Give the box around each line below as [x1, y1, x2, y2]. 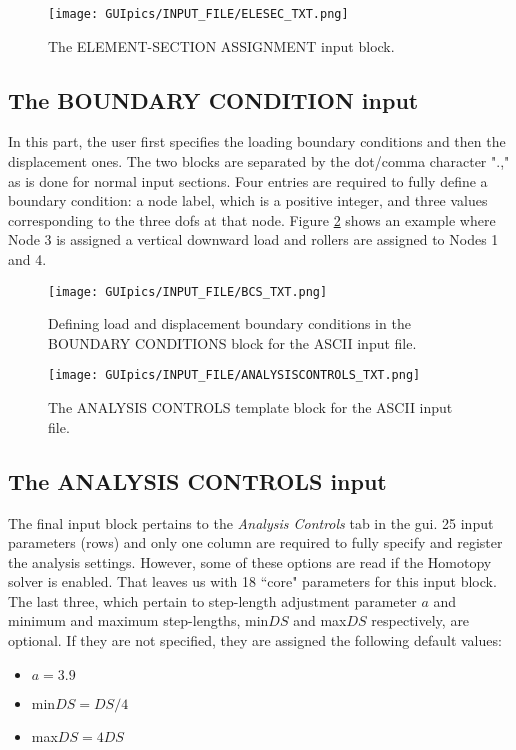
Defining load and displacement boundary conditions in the [48, 313, 411, 334]
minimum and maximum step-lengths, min [8, 610, 269, 631]
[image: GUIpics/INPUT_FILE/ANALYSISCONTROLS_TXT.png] [48, 368, 421, 383]
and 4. [8, 249, 47, 270]
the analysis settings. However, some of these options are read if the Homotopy [8, 551, 492, 572]
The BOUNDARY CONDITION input [8, 84, 419, 115]
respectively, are [371, 610, 470, 631]
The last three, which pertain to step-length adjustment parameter [8, 590, 417, 611]
